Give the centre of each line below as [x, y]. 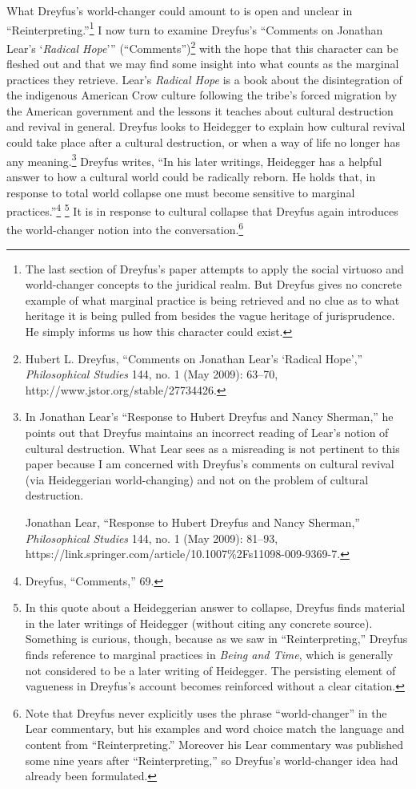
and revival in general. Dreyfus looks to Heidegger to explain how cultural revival [206, 126]
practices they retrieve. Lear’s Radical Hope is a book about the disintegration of [204, 79]
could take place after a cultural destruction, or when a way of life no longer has [203, 142]
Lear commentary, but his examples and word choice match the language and [215, 728]
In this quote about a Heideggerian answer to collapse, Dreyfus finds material [215, 607]
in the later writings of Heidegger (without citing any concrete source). [199, 623]
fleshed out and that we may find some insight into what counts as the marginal [203, 64]
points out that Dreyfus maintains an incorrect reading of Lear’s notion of [207, 432]
